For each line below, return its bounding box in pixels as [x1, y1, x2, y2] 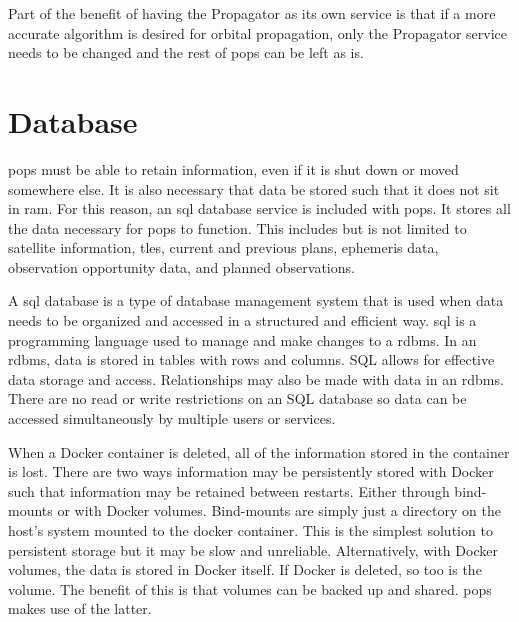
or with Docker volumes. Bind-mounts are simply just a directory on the [57, 500, 501, 521]
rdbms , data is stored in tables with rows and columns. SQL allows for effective [8, 349, 495, 370]
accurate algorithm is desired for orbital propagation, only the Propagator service [8, 22, 507, 43]
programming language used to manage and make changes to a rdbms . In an [8, 329, 477, 350]
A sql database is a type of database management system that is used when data [8, 290, 504, 311]
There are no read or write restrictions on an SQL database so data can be [8, 388, 467, 409]
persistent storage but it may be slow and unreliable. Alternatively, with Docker [8, 539, 498, 560]
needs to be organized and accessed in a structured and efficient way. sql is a [8, 310, 477, 331]
